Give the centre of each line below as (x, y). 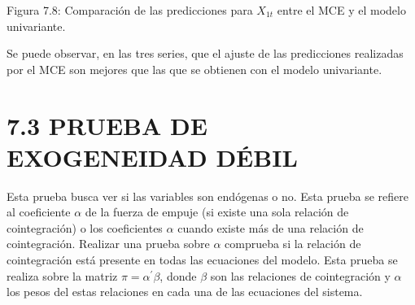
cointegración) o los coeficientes (85, 227)
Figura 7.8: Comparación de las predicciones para (130, 10)
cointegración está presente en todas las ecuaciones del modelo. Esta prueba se (202, 260)
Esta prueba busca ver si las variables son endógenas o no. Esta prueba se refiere (208, 196)
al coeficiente (39, 212)
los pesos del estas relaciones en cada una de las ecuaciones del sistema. (185, 292)
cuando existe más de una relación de (271, 227)
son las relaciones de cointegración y (300, 275)
